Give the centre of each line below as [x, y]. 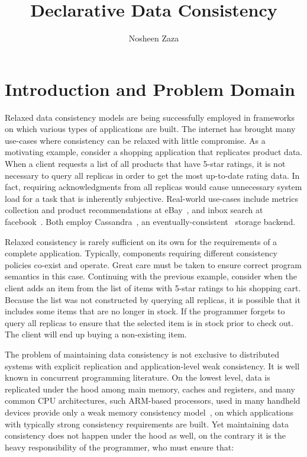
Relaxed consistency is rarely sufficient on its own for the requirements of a [141, 241]
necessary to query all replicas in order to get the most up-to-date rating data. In [152, 175]
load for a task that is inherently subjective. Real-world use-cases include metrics [151, 198]
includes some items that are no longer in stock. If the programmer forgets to [145, 311]
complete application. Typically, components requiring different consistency [141, 253]
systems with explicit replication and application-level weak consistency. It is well [152, 366]
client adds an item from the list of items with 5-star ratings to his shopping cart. [153, 287]
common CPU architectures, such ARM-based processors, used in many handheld [153, 400]
